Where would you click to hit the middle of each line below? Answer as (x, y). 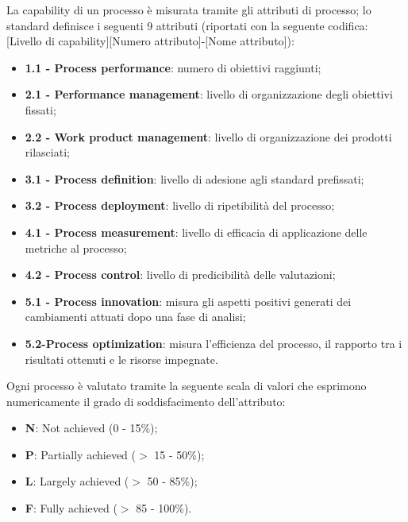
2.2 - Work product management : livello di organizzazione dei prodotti (208, 136)
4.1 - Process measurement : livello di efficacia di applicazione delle (196, 232)
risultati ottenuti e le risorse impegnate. (121, 359)
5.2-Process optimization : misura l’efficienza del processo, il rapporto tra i (214, 343)
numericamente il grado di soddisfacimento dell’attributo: (146, 401)
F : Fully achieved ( (71, 508)
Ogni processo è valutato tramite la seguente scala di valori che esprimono (187, 386)
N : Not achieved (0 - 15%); (91, 428)
